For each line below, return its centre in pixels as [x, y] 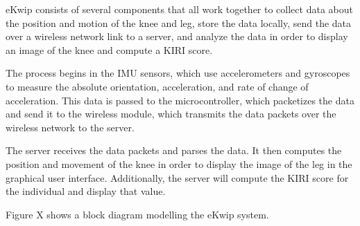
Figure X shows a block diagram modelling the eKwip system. [137, 214]
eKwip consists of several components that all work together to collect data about [179, 9]
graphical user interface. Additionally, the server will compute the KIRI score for [177, 177]
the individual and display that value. [86, 191]
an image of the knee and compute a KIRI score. [109, 49]
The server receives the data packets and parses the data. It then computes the [174, 150]
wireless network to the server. [70, 127]
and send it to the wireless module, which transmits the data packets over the [171, 114]
